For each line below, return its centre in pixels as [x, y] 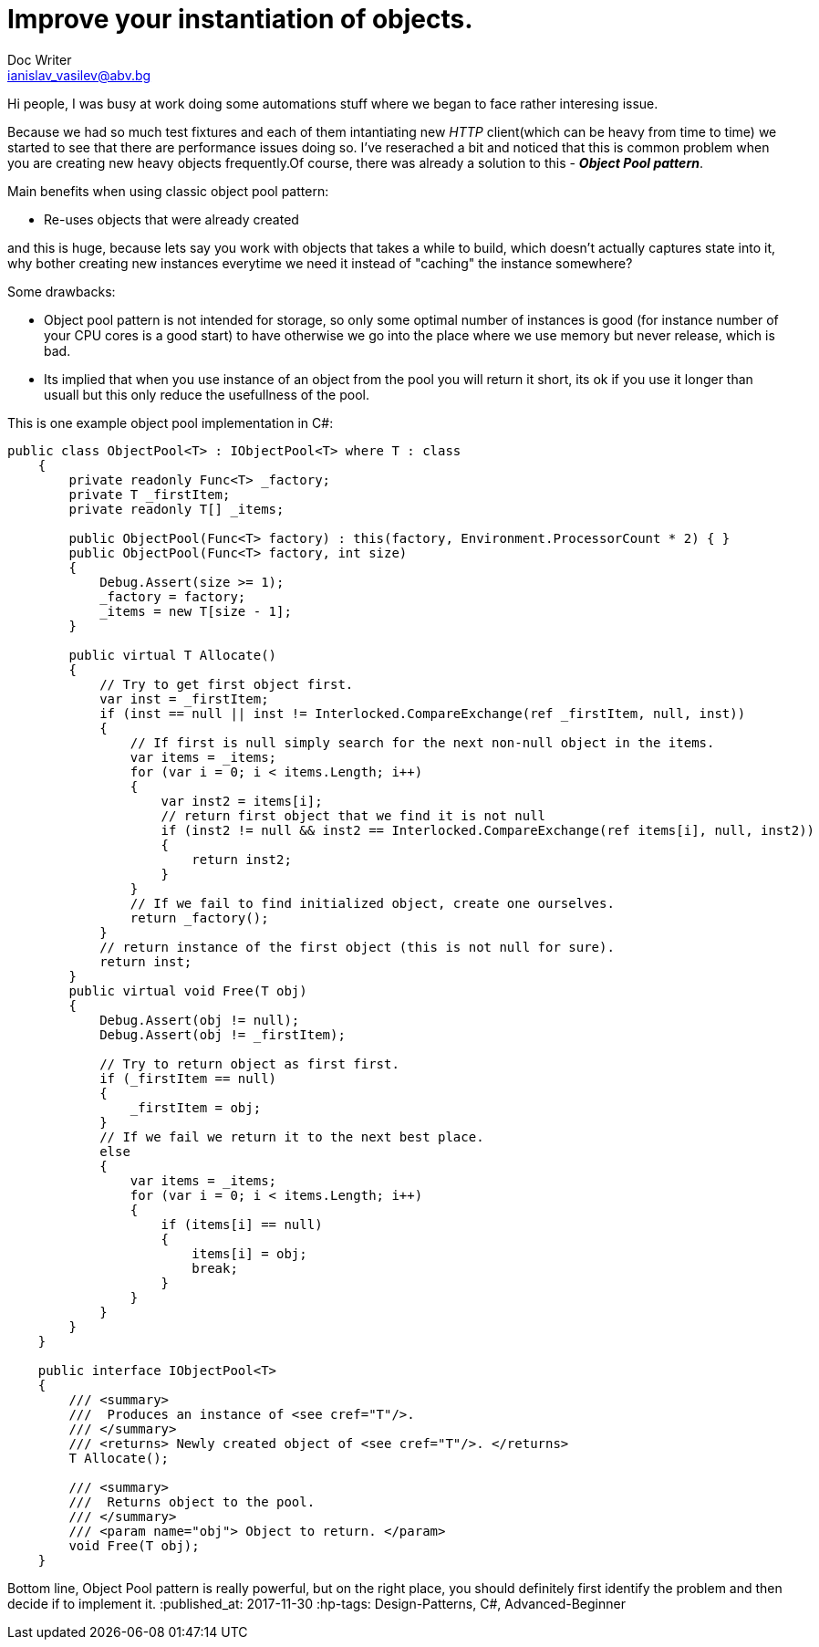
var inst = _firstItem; [184, 698]
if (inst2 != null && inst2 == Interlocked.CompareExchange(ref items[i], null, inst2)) [488, 830]
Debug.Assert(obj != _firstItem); [223, 1034]
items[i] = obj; [249, 1253]
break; [215, 1268]
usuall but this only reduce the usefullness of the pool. [207, 394]
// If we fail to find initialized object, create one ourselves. [372, 903]
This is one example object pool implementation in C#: [171, 422]
